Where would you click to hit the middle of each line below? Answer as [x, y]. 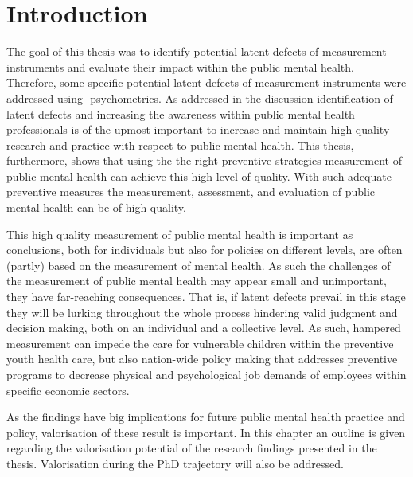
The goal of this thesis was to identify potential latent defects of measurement [197, 51]
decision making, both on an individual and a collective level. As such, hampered [204, 328]
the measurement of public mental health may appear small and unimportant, [197, 281]
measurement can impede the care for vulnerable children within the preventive [200, 343]
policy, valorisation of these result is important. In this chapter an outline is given [206, 432]
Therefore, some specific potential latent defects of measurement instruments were [206, 82]
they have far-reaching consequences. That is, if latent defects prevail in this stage [206, 297]
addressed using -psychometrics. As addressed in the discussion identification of [200, 98]
